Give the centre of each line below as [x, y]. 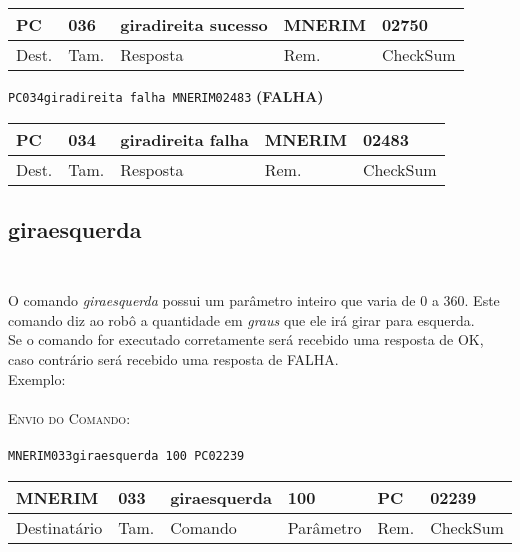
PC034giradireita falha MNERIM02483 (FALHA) [166, 96]
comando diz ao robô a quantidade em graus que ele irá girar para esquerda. [241, 319]
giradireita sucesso [194, 24]
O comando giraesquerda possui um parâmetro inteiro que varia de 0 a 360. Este [254, 300]
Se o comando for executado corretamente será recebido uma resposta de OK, [246, 339]
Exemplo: [37, 378]
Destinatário [59, 527]
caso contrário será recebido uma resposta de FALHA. [173, 359]
